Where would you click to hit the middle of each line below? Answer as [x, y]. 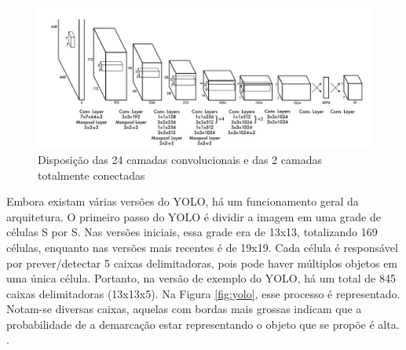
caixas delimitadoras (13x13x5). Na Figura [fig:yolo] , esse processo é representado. [203, 293]
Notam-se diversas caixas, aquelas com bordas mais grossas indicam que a [184, 309]
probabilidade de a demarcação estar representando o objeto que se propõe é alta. [203, 324]
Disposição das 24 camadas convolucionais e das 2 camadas [180, 159]
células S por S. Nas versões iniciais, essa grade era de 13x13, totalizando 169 [192, 232]
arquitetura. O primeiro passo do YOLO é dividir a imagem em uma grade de [194, 216]
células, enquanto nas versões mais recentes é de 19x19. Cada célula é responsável [202, 247]
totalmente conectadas [91, 175]
